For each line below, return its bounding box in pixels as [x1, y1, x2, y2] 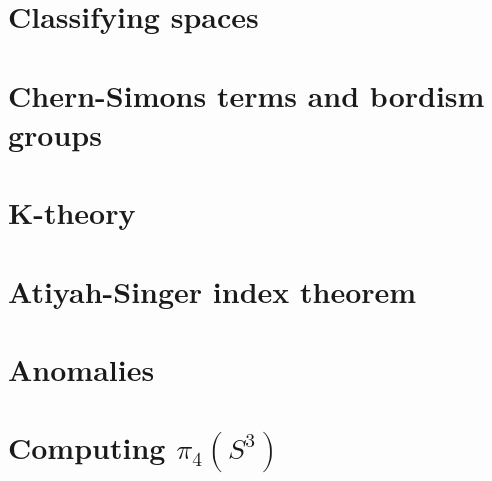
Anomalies [8, 348, 155, 389]
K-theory [8, 192, 136, 233]
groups [8, 113, 102, 154]
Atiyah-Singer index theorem [8, 270, 417, 311]
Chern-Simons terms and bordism [8, 74, 485, 115]
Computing [8, 427, 166, 468]
